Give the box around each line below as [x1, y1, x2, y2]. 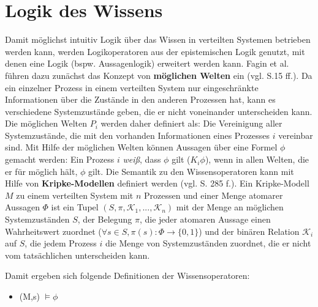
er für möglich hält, [5, 165, 78, 177]
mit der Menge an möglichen [176, 201, 284, 213]
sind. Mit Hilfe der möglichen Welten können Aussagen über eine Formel [5, 141, 278, 153]
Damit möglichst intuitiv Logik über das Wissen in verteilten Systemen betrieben [5, 33, 311, 46]
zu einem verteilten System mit [16, 188, 134, 201]
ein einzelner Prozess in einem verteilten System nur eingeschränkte [5, 81, 259, 94]
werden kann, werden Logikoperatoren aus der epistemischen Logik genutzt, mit [5, 45, 305, 57]
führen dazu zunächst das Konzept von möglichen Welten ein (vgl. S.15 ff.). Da [5, 68, 312, 81]
